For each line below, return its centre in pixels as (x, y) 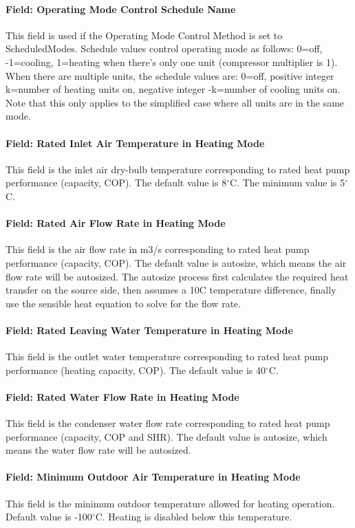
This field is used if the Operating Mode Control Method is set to (144, 35)
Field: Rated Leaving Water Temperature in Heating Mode (149, 330)
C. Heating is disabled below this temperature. (194, 517)
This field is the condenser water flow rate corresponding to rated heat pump (168, 423)
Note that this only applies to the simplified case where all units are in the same (175, 102)
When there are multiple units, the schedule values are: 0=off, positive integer (170, 75)
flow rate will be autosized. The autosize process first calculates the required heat (177, 276)
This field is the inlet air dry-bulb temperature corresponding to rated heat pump (178, 169)
